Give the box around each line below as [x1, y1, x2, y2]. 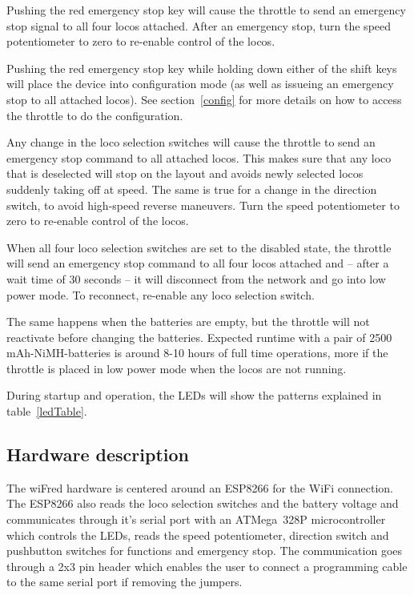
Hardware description [6, 442, 189, 467]
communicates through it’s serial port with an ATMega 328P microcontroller [6, 511, 386, 528]
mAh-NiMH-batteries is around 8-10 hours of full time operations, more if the [6, 344, 388, 361]
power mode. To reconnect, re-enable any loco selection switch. [6, 286, 315, 303]
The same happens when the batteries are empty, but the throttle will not [6, 313, 370, 330]
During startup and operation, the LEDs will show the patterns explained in [6, 387, 382, 404]
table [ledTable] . [6, 403, 87, 420]
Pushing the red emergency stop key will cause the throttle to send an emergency [6, 2, 406, 18]
